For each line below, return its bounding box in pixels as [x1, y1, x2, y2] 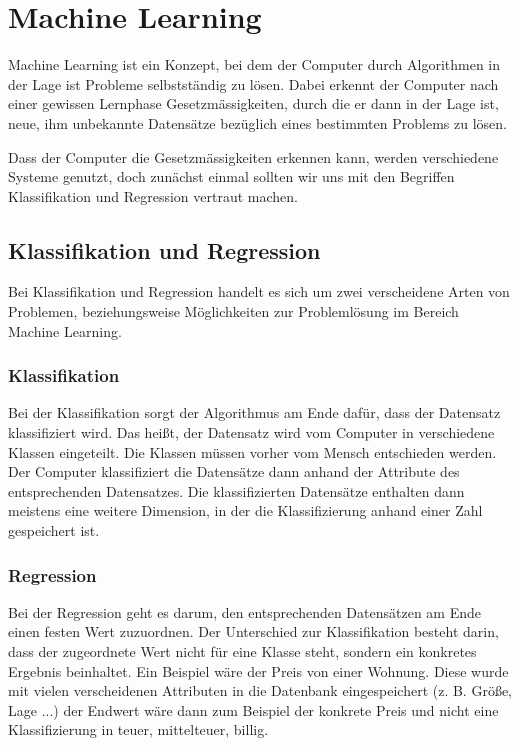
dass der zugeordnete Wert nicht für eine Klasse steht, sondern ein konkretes [8, 641, 477, 662]
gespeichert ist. [8, 520, 100, 541]
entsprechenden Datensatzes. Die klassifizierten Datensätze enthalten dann [8, 480, 465, 501]
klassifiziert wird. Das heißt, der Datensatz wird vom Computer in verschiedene [8, 422, 495, 443]
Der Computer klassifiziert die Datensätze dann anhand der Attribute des [8, 461, 460, 482]
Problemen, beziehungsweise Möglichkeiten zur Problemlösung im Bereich [8, 301, 459, 322]
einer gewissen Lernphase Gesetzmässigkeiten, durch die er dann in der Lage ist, [8, 93, 499, 114]
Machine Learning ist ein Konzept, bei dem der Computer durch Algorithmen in [8, 54, 501, 75]
